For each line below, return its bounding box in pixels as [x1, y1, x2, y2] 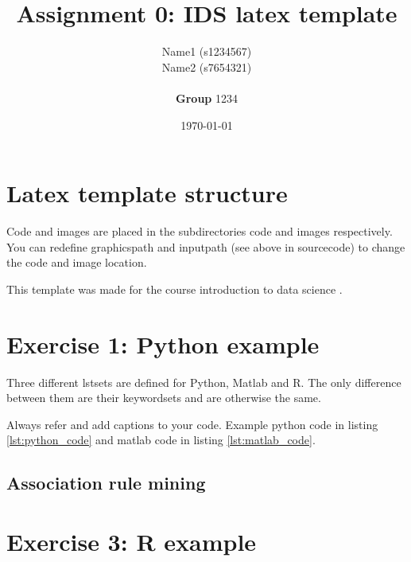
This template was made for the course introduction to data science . [6, 280, 343, 297]
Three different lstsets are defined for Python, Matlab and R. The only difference [6, 373, 401, 390]
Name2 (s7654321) [161, 58, 252, 75]
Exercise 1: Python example [6, 327, 320, 360]
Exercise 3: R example [6, 525, 257, 557]
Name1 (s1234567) [161, 43, 252, 60]
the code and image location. [6, 254, 147, 271]
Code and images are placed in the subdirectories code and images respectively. [6, 223, 393, 240]
